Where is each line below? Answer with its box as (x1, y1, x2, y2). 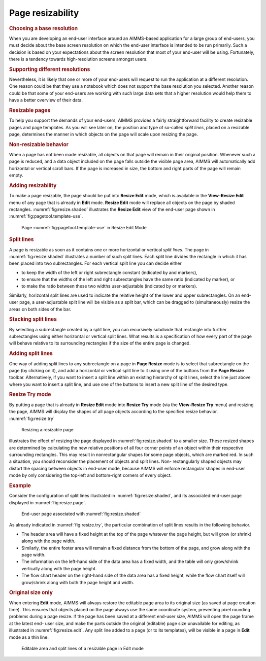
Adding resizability (9, 182, 57, 189)
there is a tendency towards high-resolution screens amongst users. (9, 56, 148, 62)
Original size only (9, 589, 53, 596)
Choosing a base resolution (9, 25, 78, 32)
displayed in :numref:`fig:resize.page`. (9, 499, 86, 505)
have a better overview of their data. (9, 97, 83, 103)
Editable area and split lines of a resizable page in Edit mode (21, 645, 144, 651)
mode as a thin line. (9, 634, 49, 640)
